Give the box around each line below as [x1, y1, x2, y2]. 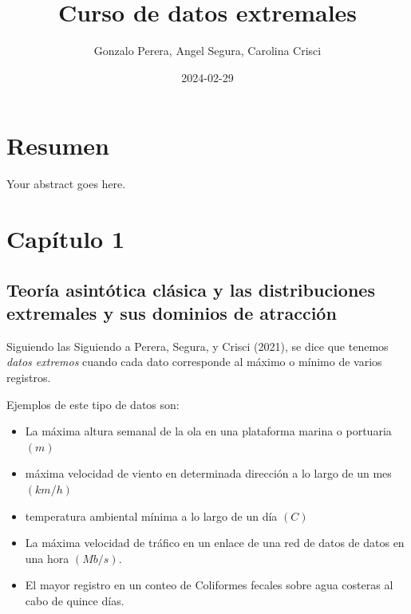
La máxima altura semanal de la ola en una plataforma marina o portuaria [25, 423, 392, 439]
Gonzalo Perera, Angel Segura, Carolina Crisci [93, 42, 322, 59]
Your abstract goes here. [6, 175, 126, 192]
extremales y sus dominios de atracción [6, 301, 337, 325]
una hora [25, 549, 69, 566]
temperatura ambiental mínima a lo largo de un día [25, 507, 278, 524]
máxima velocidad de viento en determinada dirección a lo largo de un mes [25, 465, 392, 482]
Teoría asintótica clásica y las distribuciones [6, 277, 375, 301]
